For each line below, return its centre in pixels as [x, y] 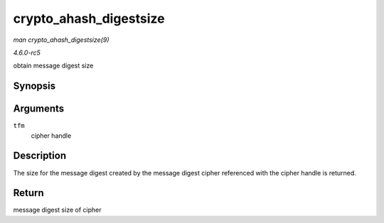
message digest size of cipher [57, 210]
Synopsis [34, 86]
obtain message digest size [53, 66]
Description [40, 156]
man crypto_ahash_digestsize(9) [61, 40]
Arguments [39, 109]
